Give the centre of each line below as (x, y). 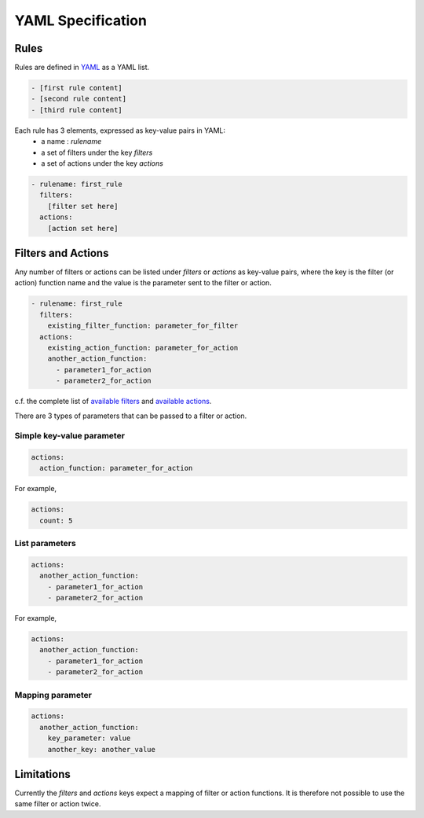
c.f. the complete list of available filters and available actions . (113, 402)
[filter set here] (83, 206)
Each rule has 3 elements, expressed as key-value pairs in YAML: (120, 130)
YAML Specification (80, 20)
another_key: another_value (102, 749)
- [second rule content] (79, 99)
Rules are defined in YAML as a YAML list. (82, 68)
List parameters (45, 544)
